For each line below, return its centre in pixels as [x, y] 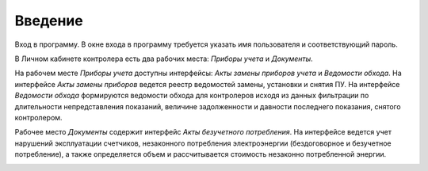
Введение [49, 21]
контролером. [38, 117]
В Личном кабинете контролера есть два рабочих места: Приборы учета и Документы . [164, 59]
